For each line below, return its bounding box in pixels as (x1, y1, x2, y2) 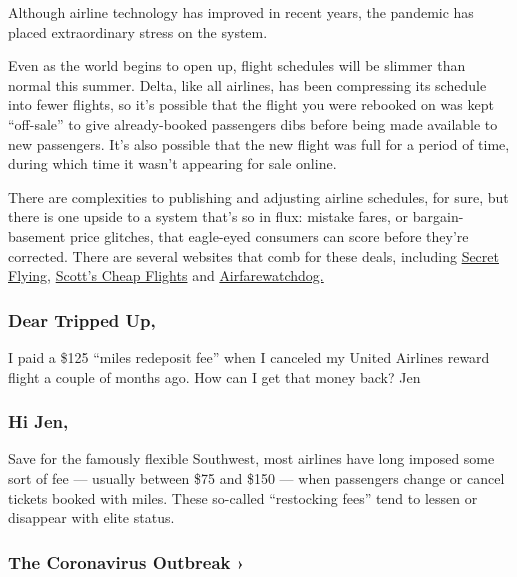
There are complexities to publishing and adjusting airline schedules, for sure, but (8, 186, 509, 207)
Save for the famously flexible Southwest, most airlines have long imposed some (8, 448, 495, 469)
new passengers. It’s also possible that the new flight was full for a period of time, (8, 133, 510, 154)
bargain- (412, 206, 464, 227)
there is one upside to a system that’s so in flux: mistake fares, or (8, 206, 409, 227)
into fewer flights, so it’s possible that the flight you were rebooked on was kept (8, 94, 494, 115)
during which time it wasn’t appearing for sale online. (8, 153, 337, 174)
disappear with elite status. (8, 507, 175, 528)
